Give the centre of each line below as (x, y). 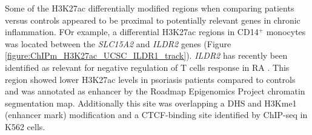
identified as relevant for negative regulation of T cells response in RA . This (147, 67)
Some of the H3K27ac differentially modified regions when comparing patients (150, 8)
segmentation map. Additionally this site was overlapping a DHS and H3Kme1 (151, 103)
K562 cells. (25, 126)
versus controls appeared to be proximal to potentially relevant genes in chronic (153, 20)
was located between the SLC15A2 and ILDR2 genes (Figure (118, 43)
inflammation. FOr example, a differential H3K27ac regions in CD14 (132, 32)
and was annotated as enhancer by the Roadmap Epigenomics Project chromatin (155, 91)
